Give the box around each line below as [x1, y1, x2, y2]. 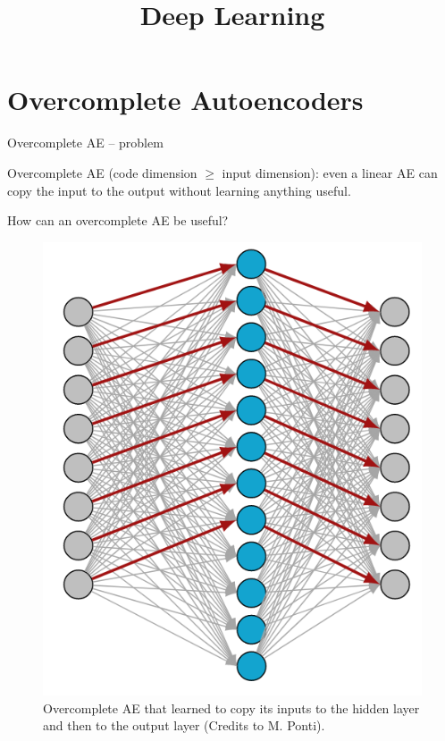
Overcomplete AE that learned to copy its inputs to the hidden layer [43, 698, 420, 717]
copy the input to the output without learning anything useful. [7, 181, 351, 199]
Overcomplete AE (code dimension [7, 163, 197, 181]
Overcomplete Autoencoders [7, 81, 364, 118]
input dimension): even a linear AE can [222, 163, 438, 181]
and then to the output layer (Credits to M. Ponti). [43, 716, 325, 735]
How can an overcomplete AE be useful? [7, 211, 229, 230]
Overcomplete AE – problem [7, 133, 164, 152]
